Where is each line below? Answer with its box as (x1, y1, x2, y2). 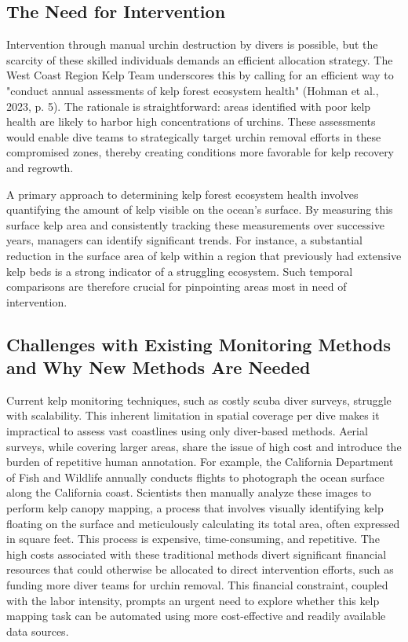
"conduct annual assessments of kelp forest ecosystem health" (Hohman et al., (6, 82, 379, 98)
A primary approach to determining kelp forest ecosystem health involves (6, 185, 359, 202)
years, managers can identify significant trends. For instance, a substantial (6, 232, 362, 248)
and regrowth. (6, 159, 74, 175)
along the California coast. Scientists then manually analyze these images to (6, 484, 372, 501)
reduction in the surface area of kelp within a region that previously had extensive (6, 247, 402, 263)
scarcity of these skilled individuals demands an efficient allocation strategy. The (6, 51, 393, 68)
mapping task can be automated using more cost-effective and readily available (6, 607, 386, 624)
